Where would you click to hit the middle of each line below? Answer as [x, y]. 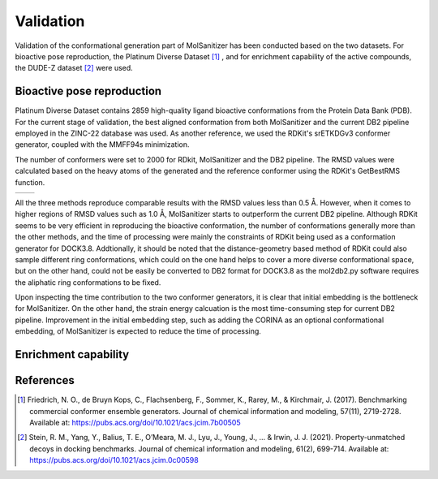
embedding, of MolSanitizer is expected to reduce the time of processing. [138, 331]
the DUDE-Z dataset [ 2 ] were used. [74, 68]
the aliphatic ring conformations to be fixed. [88, 282]
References [45, 380]
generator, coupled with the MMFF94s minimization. [102, 145]
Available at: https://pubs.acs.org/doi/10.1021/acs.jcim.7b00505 [135, 422]
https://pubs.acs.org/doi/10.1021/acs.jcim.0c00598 [114, 460]
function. [30, 182]
